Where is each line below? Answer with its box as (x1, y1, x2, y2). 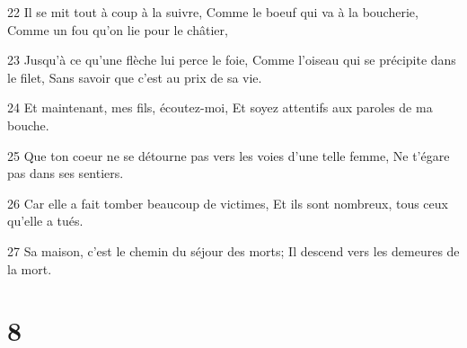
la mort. (7, 259, 52, 278)
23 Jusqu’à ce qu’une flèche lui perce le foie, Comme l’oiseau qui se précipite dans (7, 50, 456, 69)
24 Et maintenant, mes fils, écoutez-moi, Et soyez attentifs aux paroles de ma (7, 98, 433, 117)
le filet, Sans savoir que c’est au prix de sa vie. (7, 67, 262, 86)
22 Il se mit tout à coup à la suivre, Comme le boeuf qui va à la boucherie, (7, 3, 419, 21)
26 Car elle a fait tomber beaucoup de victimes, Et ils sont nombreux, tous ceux (7, 193, 448, 212)
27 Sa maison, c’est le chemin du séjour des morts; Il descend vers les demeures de (7, 241, 460, 260)
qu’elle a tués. (7, 211, 84, 230)
